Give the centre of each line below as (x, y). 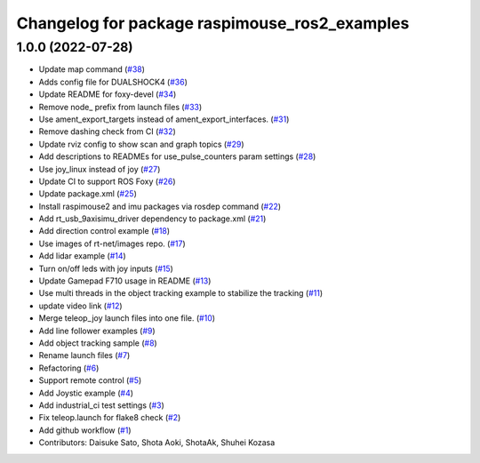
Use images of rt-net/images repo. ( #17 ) (112, 243)
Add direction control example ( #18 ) (104, 231)
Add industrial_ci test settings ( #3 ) (101, 405)
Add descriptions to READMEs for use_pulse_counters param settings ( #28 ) (177, 156)
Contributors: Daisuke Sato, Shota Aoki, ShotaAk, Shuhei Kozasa (157, 443)
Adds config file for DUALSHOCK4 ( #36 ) (113, 82)
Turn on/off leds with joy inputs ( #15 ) (106, 268)
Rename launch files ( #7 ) (84, 355)
